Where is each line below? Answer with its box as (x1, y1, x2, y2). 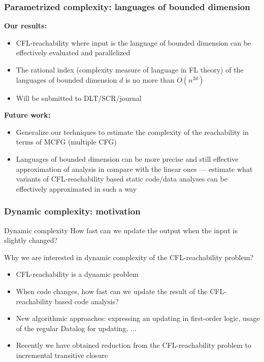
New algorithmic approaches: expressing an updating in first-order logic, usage (16, 313, 260, 323)
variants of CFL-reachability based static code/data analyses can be (16, 173, 227, 184)
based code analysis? (54, 296, 119, 306)
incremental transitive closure (16, 349, 108, 360)
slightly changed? (4, 235, 58, 245)
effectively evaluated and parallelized (16, 47, 130, 58)
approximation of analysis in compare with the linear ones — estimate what (16, 163, 253, 174)
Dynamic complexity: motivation (4, 205, 141, 218)
